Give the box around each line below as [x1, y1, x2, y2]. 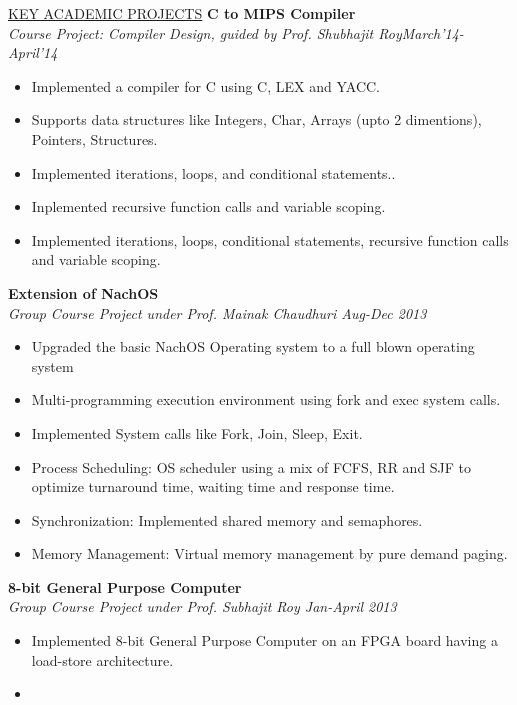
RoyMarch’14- [378, 22, 464, 43]
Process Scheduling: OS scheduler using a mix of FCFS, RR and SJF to [31, 456, 472, 477]
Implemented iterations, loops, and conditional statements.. [31, 162, 396, 183]
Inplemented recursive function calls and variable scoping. [31, 196, 386, 217]
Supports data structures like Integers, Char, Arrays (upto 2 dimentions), [31, 109, 482, 130]
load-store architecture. [31, 649, 174, 670]
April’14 [8, 42, 58, 63]
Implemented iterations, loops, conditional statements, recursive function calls [31, 229, 509, 250]
